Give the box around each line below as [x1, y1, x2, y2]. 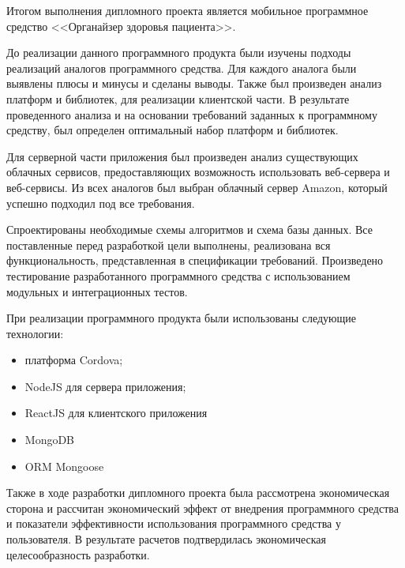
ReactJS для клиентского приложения [24, 404, 208, 421]
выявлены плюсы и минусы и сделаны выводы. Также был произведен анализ [6, 75, 382, 92]
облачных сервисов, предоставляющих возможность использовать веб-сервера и [6, 164, 390, 180]
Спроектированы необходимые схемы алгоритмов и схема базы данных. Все [6, 221, 373, 238]
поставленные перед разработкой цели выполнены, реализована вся [6, 236, 331, 253]
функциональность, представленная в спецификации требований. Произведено [6, 252, 384, 269]
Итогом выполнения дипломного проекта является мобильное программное [6, 2, 369, 18]
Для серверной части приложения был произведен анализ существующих [6, 148, 358, 164]
